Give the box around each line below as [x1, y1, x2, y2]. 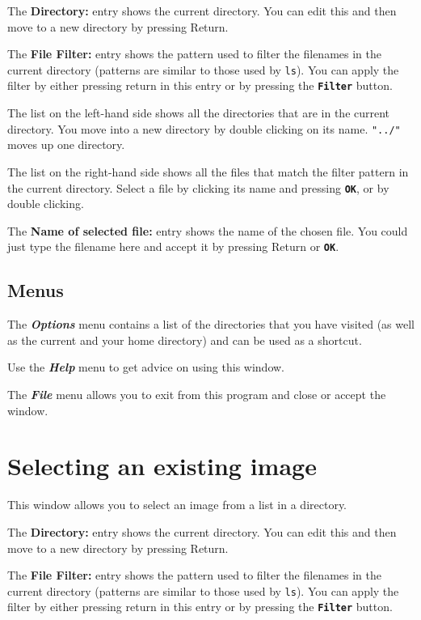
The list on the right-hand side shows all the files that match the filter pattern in [7, 163, 409, 180]
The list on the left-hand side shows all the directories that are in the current [7, 104, 390, 121]
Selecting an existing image [7, 449, 317, 482]
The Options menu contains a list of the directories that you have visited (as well [7, 316, 415, 333]
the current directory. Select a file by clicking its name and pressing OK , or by [7, 179, 389, 196]
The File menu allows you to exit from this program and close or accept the [7, 386, 386, 403]
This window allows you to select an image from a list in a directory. [7, 496, 347, 513]
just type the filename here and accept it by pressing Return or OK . [7, 238, 339, 255]
